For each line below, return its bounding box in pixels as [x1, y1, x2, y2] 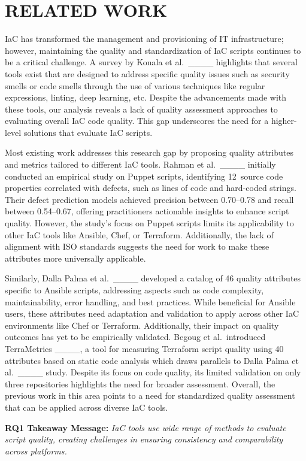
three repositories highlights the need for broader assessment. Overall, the [5, 377, 275, 390]
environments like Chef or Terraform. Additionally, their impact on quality [5, 319, 279, 331]
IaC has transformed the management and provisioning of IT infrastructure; [5, 32, 284, 45]
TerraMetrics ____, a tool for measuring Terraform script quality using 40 [5, 342, 284, 354]
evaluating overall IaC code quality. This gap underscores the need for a [5, 114, 269, 127]
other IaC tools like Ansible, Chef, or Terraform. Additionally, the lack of [5, 228, 274, 241]
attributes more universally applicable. [5, 251, 146, 264]
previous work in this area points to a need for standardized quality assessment [5, 389, 295, 402]
